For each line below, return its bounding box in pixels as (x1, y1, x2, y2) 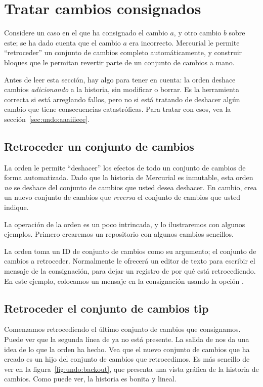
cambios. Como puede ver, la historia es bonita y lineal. (4, 373, 177, 384)
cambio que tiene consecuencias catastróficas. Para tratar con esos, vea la (4, 104, 231, 114)
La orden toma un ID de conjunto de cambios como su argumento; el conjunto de (4, 245, 256, 256)
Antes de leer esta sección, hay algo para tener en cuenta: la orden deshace (4, 74, 236, 84)
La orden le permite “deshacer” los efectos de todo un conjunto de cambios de (4, 162, 246, 173)
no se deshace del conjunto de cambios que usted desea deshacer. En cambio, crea (4, 182, 257, 192)
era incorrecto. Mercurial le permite (129, 37, 240, 48)
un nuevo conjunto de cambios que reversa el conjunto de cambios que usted (4, 192, 241, 202)
